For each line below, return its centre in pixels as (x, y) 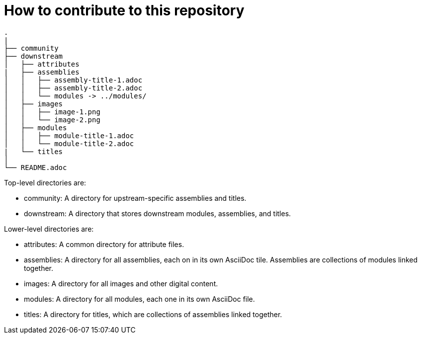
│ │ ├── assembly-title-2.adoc (73, 88)
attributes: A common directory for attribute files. (104, 244)
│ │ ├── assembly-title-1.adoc (73, 80)
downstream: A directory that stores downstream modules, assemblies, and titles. (158, 213)
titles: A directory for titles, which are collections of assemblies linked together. (153, 314)
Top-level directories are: (45, 182)
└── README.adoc (36, 167)
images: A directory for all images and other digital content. (121, 283)
